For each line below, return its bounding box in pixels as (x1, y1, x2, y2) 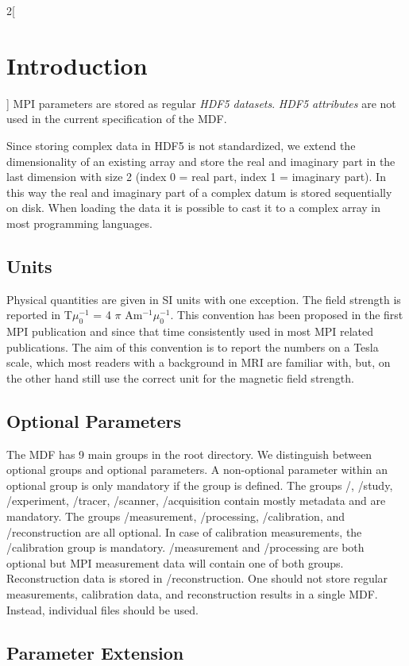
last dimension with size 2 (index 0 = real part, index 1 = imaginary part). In (6, 168, 386, 185)
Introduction (6, 48, 148, 81)
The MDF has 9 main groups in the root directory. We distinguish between (6, 445, 372, 462)
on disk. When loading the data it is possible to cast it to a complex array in (6, 199, 381, 216)
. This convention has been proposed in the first (170, 306, 403, 323)
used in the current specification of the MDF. (6, 110, 227, 127)
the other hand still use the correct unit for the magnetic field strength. (6, 369, 354, 386)
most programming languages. (6, 214, 152, 231)
